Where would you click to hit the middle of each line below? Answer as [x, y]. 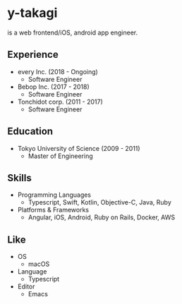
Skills [19, 178]
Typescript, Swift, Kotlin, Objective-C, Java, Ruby [99, 202]
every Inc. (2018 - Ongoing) [58, 71]
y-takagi [32, 13]
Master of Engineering [60, 156]
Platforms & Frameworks [53, 210]
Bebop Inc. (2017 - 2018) [53, 87]
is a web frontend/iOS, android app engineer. [73, 32]
